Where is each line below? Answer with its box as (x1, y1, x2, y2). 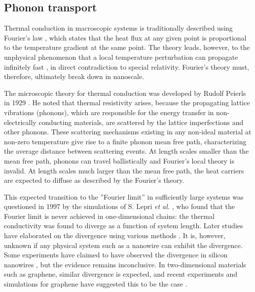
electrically (4, 117, 36, 127)
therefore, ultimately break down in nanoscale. (4, 71, 145, 82)
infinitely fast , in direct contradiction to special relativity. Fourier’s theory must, (4, 61, 250, 72)
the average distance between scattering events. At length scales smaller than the (4, 146, 249, 156)
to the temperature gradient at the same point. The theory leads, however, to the (4, 42, 250, 52)
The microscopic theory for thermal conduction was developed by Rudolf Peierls (4, 87, 246, 98)
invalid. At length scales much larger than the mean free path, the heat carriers (4, 165, 244, 175)
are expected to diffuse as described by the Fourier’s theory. (4, 175, 184, 185)
